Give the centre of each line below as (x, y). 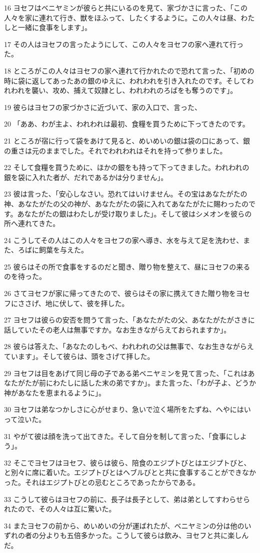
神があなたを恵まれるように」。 (55, 392)
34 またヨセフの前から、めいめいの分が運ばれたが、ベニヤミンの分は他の (124, 525)
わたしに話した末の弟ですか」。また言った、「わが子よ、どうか (154, 383)
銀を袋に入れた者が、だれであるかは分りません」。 (86, 177)
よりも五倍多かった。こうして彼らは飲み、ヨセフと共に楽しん (147, 535)
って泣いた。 (25, 419)
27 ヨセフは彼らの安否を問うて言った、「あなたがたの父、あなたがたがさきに (129, 320)
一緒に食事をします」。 (54, 27)
